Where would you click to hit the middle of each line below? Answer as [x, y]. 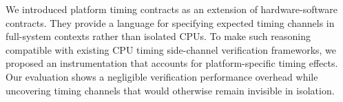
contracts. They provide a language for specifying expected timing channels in [170, 22]
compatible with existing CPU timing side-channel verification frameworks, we [171, 49]
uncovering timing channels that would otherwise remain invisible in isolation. [170, 90]
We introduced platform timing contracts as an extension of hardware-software [171, 9]
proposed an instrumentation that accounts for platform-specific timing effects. [172, 63]
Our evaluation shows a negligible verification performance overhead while [162, 76]
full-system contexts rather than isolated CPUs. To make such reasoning [158, 36]
